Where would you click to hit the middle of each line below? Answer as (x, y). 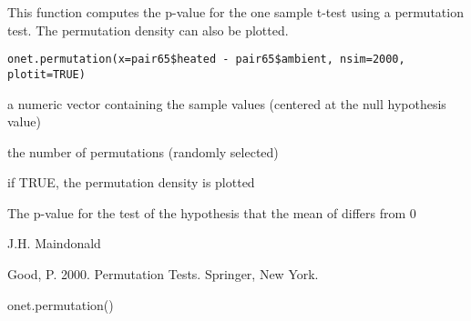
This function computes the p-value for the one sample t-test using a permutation (235, 12)
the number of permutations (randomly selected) (143, 151)
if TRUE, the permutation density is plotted (131, 182)
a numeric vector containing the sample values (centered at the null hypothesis (227, 103)
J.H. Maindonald (54, 243)
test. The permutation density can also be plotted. (148, 30)
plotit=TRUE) (46, 74)
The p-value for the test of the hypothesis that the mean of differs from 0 (212, 212)
